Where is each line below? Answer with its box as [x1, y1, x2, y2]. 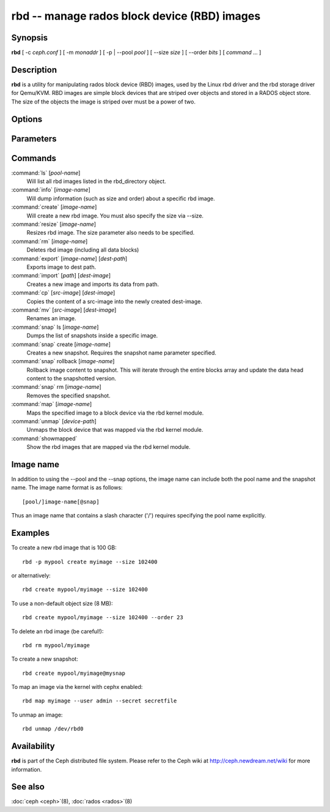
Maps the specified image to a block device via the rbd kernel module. [26, 409, 204, 416]
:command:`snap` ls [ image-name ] [11, 323, 99, 331]
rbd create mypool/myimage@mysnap [22, 669, 125, 677]
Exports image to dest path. [26, 263, 97, 271]
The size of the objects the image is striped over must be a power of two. [11, 98, 196, 105]
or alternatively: [11, 571, 51, 579]
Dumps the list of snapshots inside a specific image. [26, 332, 158, 339]
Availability [11, 741, 55, 751]
